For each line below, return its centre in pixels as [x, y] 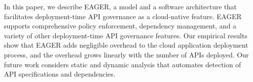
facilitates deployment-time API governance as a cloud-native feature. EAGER [123, 16]
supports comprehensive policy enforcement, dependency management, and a [120, 26]
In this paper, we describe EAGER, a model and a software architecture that [121, 6]
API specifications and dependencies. [60, 74]
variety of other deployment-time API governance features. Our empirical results [126, 35]
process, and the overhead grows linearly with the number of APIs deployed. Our [126, 54]
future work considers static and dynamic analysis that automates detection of [123, 64]
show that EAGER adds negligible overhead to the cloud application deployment [126, 45]
